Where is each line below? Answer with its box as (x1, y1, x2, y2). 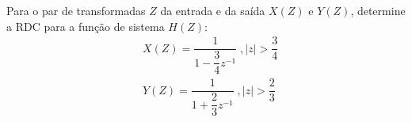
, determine (350, 2, 406, 18)
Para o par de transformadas (6, 2, 146, 18)
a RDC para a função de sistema (6, 17, 165, 34)
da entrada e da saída (160, 2, 265, 18)
